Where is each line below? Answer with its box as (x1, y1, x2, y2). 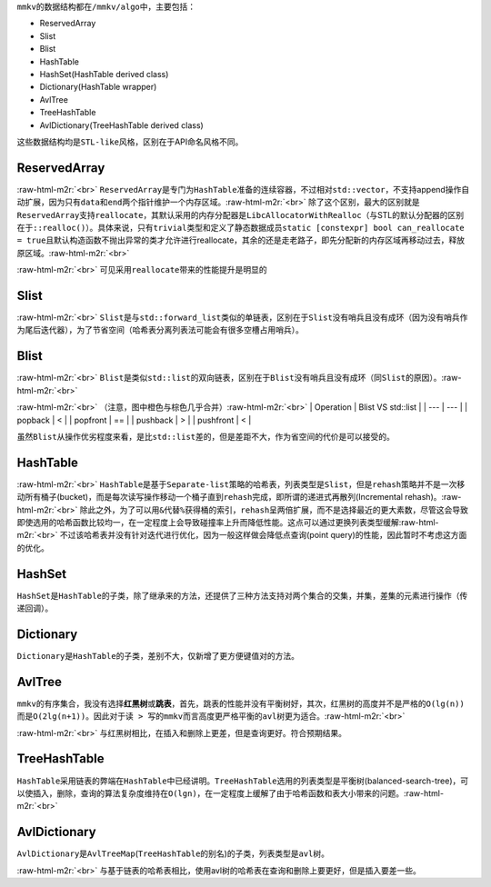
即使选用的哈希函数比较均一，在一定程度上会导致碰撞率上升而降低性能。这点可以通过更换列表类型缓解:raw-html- (16, 517, 440, 527)
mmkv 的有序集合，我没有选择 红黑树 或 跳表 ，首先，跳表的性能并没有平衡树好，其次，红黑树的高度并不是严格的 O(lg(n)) (16, 698, 466, 709)
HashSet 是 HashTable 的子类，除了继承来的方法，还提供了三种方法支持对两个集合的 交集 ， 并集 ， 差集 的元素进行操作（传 (16, 590, 468, 601)
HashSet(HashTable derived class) (39, 68, 169, 79)
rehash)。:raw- (405, 492, 462, 503)
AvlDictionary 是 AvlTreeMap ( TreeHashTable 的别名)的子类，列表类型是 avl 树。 (16, 848, 329, 859)
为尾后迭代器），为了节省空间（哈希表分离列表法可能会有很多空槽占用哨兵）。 (16, 324, 304, 335)
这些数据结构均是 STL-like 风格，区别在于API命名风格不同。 (16, 136, 244, 147)
